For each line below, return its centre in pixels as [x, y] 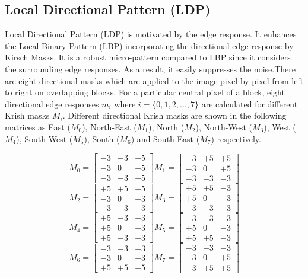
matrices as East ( [38, 127]
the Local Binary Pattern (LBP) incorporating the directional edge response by [149, 45]
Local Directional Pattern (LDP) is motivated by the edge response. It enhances [151, 34]
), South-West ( [45, 138]
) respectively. [236, 138]
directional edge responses [52, 103]
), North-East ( [109, 127]
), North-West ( [224, 127]
